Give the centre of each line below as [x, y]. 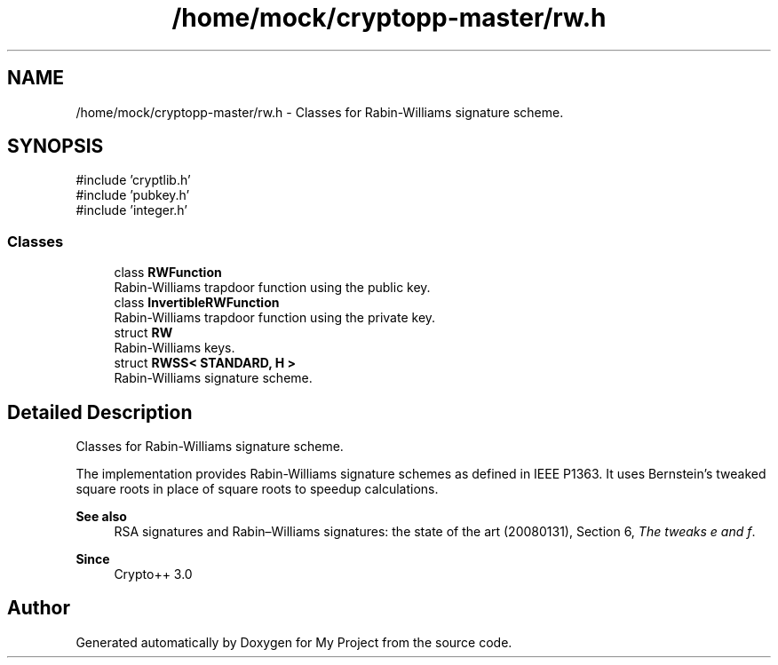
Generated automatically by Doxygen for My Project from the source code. [294, 642]
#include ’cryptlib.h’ [133, 180]
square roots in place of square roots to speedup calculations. [257, 489]
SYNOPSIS [56, 146]
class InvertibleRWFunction [197, 303]
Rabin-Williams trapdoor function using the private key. [275, 318]
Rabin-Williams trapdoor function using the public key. [272, 288]
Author [39, 608]
